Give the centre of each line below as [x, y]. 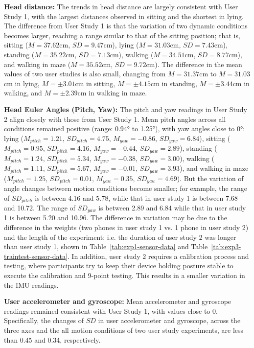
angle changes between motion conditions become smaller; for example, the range [126, 188]
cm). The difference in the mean [194, 64]
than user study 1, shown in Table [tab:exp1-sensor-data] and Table [106, 246]
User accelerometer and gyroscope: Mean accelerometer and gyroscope [118, 301]
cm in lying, [22, 83]
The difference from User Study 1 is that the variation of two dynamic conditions [126, 26]
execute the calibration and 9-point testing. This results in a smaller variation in [125, 275]
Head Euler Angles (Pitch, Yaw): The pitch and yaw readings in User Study [126, 109]
